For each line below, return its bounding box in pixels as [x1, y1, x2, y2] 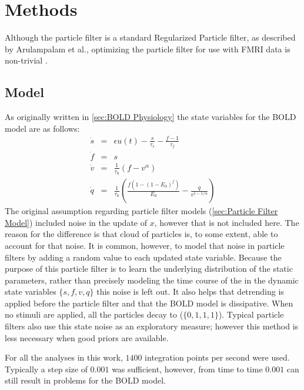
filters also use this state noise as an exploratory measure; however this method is [5, 320, 299, 332]
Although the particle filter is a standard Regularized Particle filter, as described [5, 31, 296, 44]
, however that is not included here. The [154, 216, 299, 228]
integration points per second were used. [145, 351, 290, 364]
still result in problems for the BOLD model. [5, 374, 166, 386]
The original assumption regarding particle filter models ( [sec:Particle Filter [5, 205, 278, 217]
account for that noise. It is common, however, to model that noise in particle [5, 239, 285, 251]
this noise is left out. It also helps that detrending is [96, 285, 284, 298]
